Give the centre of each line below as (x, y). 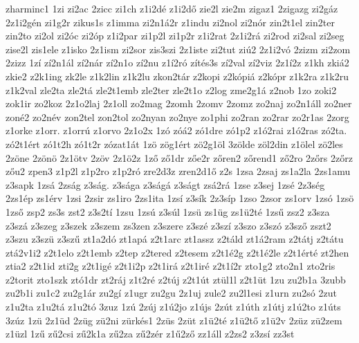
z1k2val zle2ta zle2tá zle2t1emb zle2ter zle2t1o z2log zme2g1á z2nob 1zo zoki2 (171, 90)
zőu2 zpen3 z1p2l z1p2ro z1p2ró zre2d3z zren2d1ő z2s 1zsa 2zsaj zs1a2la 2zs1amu (178, 171)
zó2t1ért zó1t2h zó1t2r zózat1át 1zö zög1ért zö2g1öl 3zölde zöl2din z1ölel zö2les (174, 143)
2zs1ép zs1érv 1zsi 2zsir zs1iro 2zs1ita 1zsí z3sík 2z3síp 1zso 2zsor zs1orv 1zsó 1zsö (180, 198)
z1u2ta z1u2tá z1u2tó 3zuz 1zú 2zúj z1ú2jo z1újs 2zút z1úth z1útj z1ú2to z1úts (173, 307)
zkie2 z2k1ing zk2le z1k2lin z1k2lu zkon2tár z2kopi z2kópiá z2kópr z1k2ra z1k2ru (177, 76)
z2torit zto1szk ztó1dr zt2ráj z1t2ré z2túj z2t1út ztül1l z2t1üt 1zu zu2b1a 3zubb (176, 279)
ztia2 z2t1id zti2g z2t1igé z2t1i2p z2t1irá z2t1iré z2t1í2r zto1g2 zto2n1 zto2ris (171, 266)
